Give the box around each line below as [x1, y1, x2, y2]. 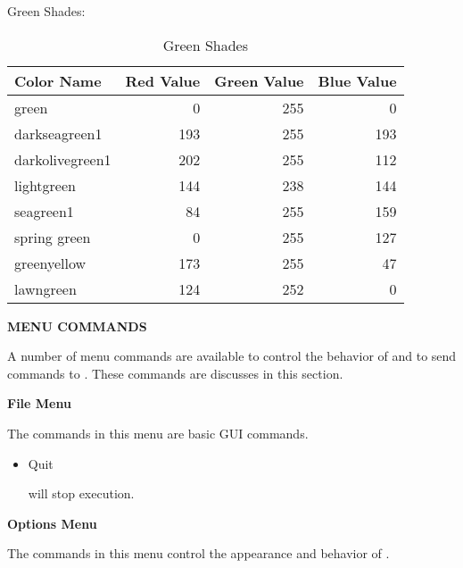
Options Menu [7, 514, 97, 532]
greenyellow [14, 252, 87, 273]
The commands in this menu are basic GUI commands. [7, 423, 309, 442]
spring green [14, 226, 91, 247]
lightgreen [14, 174, 76, 196]
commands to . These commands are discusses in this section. [7, 363, 343, 382]
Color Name [14, 70, 102, 91]
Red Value [125, 70, 201, 91]
